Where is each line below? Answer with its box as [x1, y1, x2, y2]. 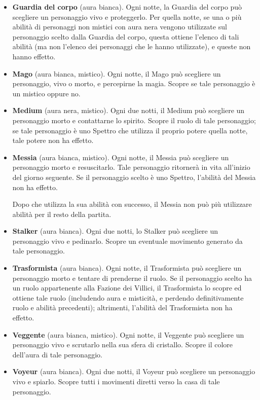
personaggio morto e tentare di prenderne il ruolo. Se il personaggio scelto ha [12, 272, 252, 283]
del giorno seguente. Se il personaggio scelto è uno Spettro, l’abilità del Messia [12, 171, 256, 182]
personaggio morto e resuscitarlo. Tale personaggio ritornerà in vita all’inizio [12, 162, 250, 172]
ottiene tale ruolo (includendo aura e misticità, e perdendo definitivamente [12, 292, 244, 303]
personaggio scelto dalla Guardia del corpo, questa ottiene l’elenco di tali [12, 31, 239, 42]
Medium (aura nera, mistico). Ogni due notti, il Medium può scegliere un [12, 105, 245, 116]
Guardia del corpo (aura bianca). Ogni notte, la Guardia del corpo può [12, 2, 242, 12]
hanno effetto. [12, 51, 56, 61]
